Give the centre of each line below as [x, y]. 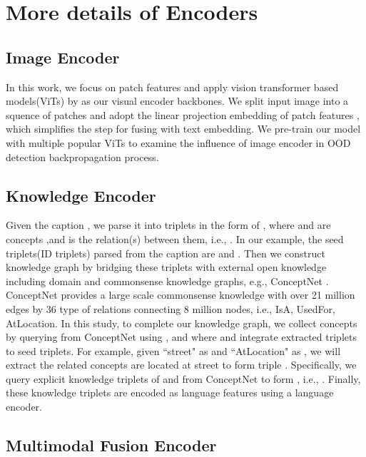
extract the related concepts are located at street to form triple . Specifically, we [181, 365]
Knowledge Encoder [81, 195]
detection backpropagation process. [82, 156]
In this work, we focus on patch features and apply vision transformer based [172, 87]
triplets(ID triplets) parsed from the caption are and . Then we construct [166, 253]
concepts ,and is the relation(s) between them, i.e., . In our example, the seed [175, 238]
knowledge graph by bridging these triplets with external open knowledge [166, 267]
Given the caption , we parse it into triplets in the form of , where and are [168, 225]
